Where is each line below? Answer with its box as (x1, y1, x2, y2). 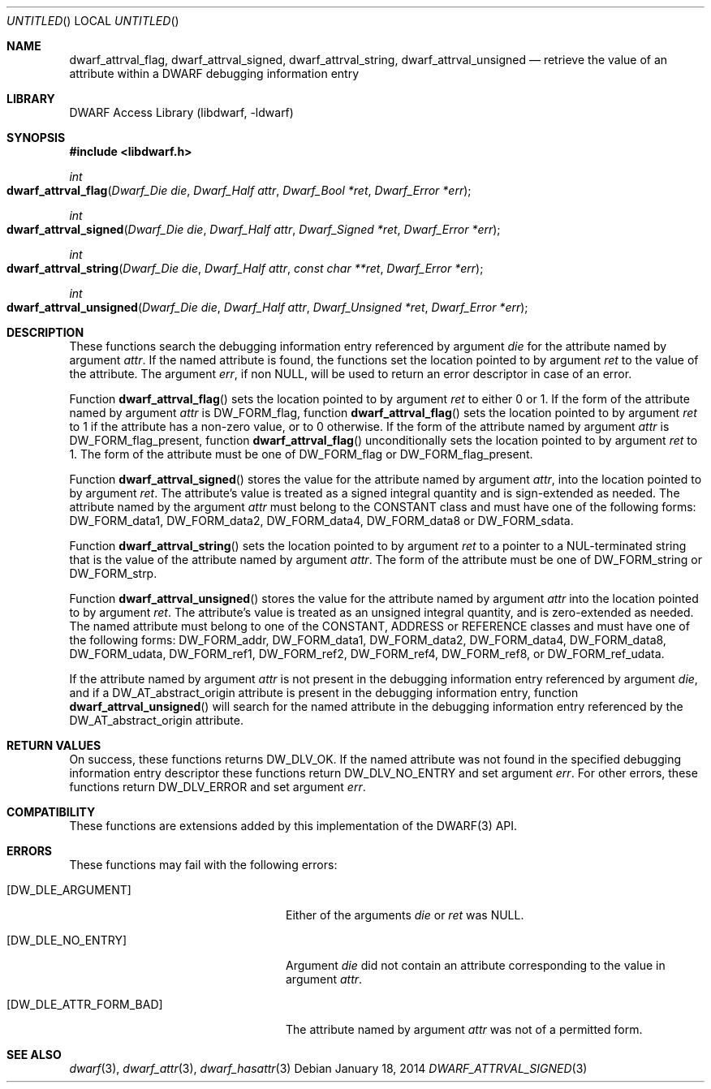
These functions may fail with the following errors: (69, 858, 338, 872)
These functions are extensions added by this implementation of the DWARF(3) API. (69, 819, 518, 833)
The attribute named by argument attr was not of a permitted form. (286, 1022, 643, 1036)
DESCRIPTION (6, 325, 84, 339)
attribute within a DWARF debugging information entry (69, 67, 360, 80)
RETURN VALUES (6, 738, 101, 752)
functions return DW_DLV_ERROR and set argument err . (69, 780, 366, 794)
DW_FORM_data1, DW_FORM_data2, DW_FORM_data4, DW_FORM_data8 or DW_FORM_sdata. (69, 514, 574, 527)
